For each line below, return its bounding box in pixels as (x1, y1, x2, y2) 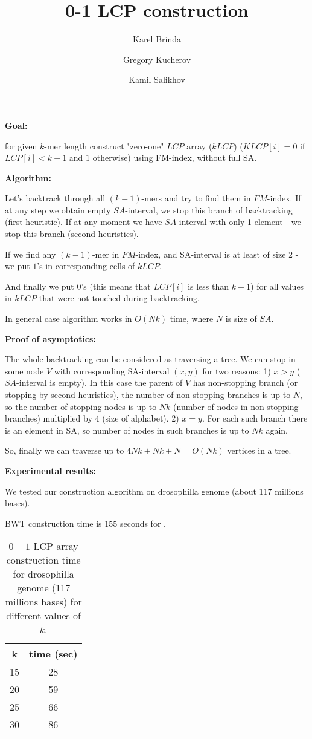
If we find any (5, 247, 56, 260)
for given (5, 139, 37, 152)
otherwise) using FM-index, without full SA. (92, 151, 257, 164)
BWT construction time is (5, 516, 102, 529)
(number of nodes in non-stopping (173, 400, 299, 412)
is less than (188, 279, 229, 292)
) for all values (250, 279, 304, 292)
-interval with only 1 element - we (176, 215, 301, 228)
